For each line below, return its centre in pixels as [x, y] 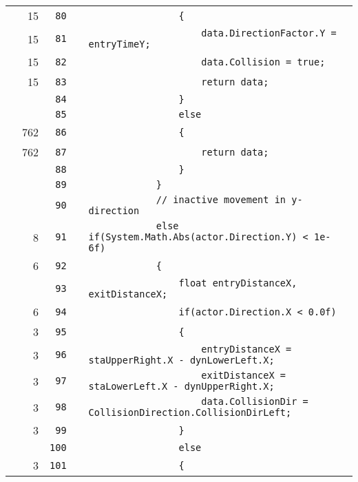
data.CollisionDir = [255, 401]
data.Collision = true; [263, 62]
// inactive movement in [221, 200]
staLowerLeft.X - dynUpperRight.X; [181, 386]
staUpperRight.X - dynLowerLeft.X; [181, 360]
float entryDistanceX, [238, 283]
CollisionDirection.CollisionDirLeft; [190, 412]
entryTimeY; [119, 44]
